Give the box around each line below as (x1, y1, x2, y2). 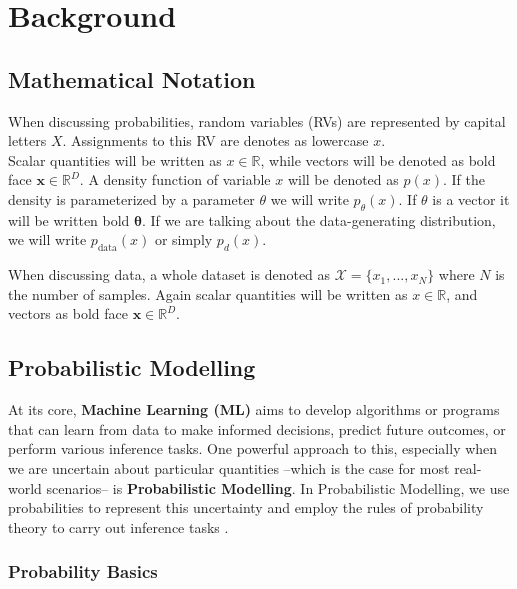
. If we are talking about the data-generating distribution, (142, 209, 496, 230)
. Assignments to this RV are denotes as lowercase (62, 130, 369, 151)
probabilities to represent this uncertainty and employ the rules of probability (8, 497, 484, 518)
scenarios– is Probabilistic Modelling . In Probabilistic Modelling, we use (46, 477, 510, 498)
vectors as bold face (8, 303, 128, 324)
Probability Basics (8, 559, 158, 584)
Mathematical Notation (8, 63, 256, 94)
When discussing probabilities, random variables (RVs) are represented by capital (8, 110, 506, 131)
